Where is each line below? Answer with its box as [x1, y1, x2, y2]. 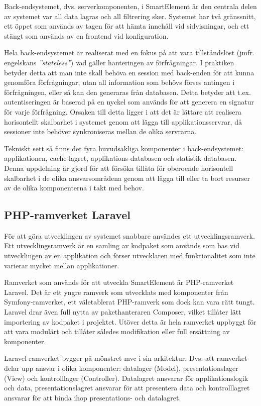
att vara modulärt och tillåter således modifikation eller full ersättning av [4, 326, 230, 337]
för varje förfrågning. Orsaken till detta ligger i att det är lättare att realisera [4, 106, 242, 117]
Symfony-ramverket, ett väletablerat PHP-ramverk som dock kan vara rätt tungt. [4, 296, 255, 307]
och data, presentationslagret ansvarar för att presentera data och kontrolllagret [4, 382, 250, 393]
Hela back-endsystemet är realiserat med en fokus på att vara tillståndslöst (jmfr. [4, 47, 254, 58]
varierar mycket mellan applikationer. [4, 260, 119, 270]
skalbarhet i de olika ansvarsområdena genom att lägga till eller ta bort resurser [4, 172, 250, 183]
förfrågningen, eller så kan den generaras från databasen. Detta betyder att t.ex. [4, 86, 251, 97]
